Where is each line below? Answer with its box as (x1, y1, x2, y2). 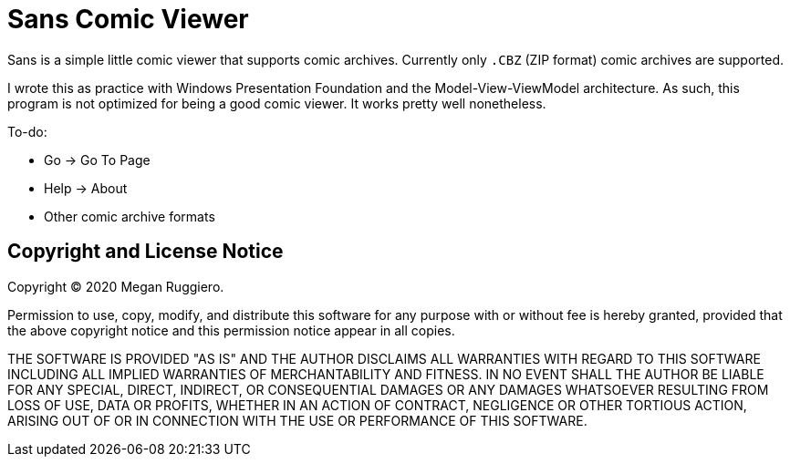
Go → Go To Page (44, 151, 151, 168)
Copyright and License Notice (7, 240, 284, 263)
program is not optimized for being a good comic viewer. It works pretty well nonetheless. (7, 95, 546, 111)
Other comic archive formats (44, 208, 215, 224)
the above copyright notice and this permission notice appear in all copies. (7, 322, 455, 338)
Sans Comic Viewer (7, 4, 249, 35)
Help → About (44, 180, 128, 196)
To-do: (7, 123, 47, 139)
